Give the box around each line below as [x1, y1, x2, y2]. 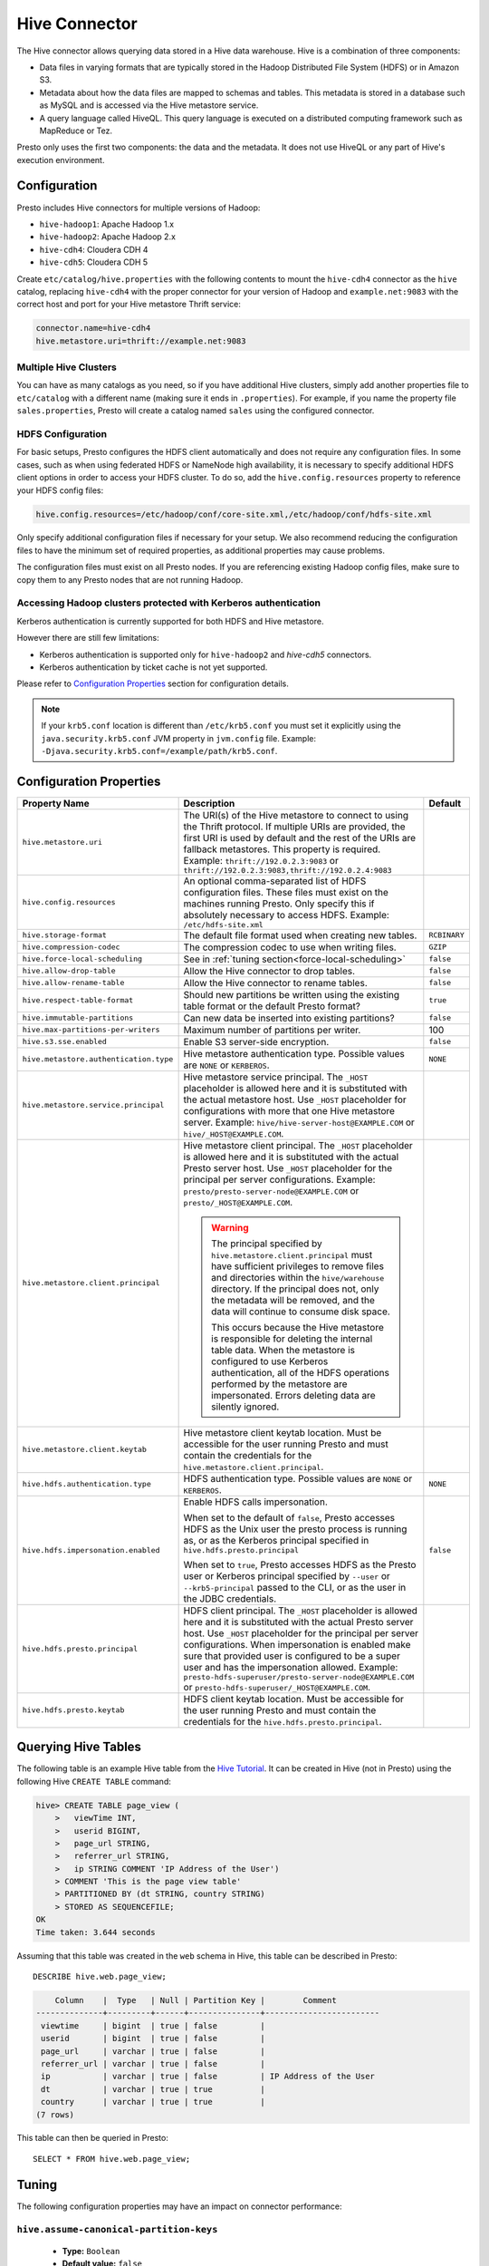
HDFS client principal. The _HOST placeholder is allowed [183, 1604, 418, 1617]
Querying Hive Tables [16, 1739, 142, 1755]
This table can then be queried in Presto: [16, 2133, 169, 2144]
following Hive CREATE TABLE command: [16, 1776, 171, 1787]
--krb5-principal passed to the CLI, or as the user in [183, 1581, 407, 1593]
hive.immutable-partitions [22, 1013, 134, 1023]
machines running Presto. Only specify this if [183, 897, 375, 910]
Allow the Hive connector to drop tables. [183, 964, 356, 977]
